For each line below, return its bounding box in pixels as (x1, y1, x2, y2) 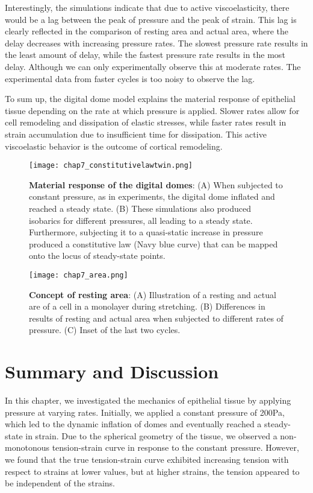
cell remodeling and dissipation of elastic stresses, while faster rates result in (5, 116, 287, 129)
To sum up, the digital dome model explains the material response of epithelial (5, 92, 296, 105)
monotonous (5, 441, 49, 454)
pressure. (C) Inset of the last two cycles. (29, 323, 181, 336)
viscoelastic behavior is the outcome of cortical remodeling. (5, 139, 223, 152)
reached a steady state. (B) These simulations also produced (29, 202, 251, 214)
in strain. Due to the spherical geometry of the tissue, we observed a (25, 429, 277, 442)
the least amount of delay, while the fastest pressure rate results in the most (5, 48, 285, 61)
